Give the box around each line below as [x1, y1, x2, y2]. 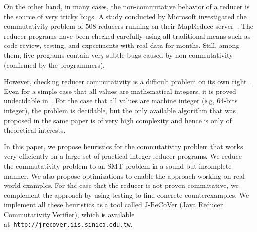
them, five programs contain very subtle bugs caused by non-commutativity [4, 49, 233, 60]
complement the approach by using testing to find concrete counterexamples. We [4, 189, 249, 200]
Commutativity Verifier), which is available [4, 209, 135, 219]
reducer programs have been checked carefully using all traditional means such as [4, 30, 251, 41]
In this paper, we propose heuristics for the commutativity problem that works [4, 141, 243, 151]
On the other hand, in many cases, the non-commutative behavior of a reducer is [4, 1, 250, 11]
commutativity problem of [4, 21, 83, 31]
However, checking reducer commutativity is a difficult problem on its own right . [4, 76, 252, 87]
